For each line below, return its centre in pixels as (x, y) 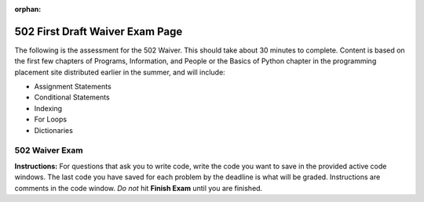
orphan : (28, 9)
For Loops (50, 119)
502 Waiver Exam (49, 150)
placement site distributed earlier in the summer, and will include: (120, 72)
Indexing (48, 108)
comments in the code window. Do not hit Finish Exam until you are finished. (139, 188)
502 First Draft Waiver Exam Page (99, 31)
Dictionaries (54, 130)
